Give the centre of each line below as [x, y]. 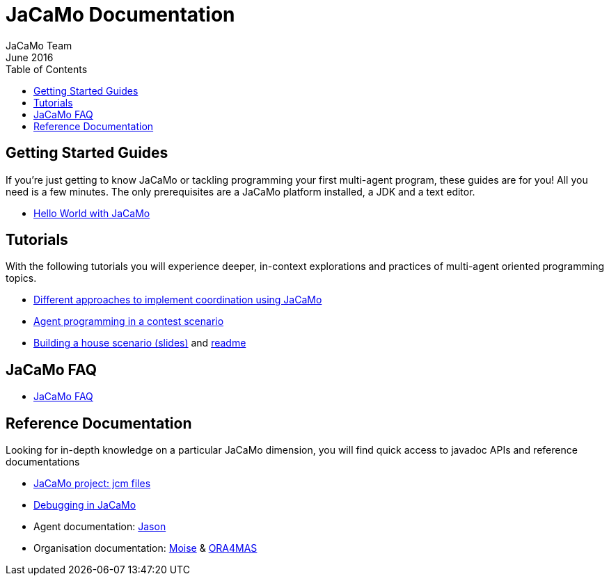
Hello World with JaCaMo [92, 213]
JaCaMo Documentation [120, 15]
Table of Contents [47, 69]
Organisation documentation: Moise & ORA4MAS [145, 548]
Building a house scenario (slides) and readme [140, 343]
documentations [43, 462]
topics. [21, 278]
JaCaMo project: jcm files [92, 484]
